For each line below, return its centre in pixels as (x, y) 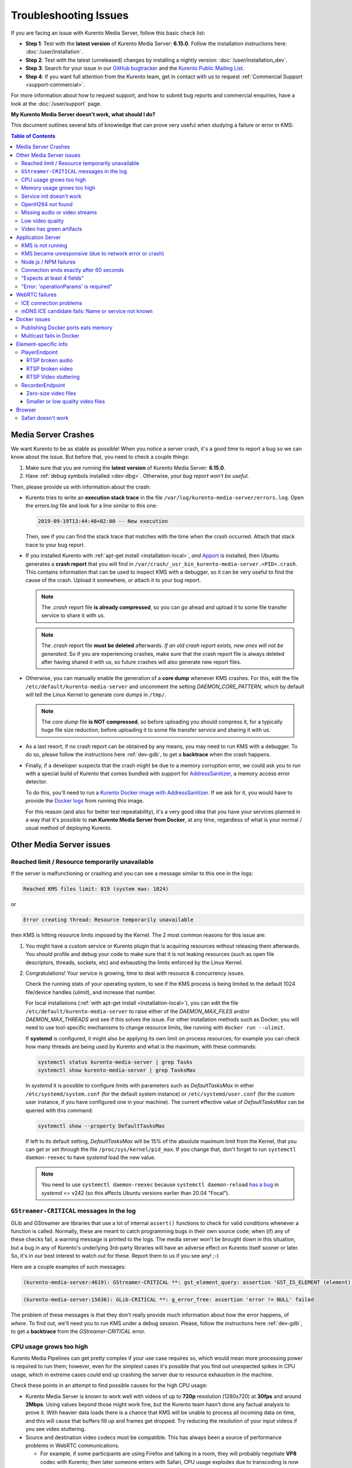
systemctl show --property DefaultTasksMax (101, 1126)
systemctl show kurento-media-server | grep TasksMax (117, 1070)
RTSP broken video (50, 368)
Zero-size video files (51, 393)
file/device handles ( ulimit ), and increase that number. (91, 992)
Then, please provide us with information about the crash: (81, 487)
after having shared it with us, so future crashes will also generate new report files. (141, 662)
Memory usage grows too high (58, 188)
